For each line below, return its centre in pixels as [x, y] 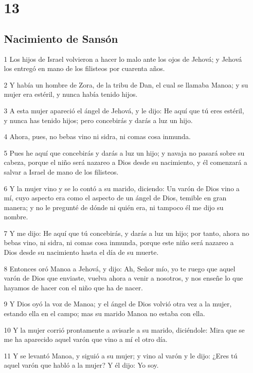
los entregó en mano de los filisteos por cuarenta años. [84, 68]
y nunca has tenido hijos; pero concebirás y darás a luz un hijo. [98, 120]
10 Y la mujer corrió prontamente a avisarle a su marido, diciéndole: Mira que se [124, 329]
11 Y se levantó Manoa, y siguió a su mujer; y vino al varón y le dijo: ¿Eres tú [121, 355]
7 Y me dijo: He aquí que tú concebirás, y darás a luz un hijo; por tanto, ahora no [126, 233]
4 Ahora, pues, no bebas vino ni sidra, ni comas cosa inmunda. [97, 136]
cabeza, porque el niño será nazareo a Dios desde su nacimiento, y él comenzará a [126, 162]
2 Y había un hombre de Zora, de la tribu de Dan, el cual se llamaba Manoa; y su [126, 84]
